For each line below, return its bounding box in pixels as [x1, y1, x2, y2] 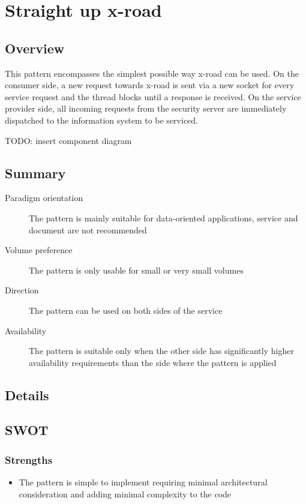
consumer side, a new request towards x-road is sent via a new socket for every [5, 79, 295, 91]
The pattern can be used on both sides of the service [29, 304, 223, 316]
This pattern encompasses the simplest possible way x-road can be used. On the [5, 67, 299, 79]
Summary [5, 163, 66, 182]
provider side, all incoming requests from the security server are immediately [5, 102, 287, 115]
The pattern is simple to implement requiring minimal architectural [19, 476, 268, 488]
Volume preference [5, 244, 73, 256]
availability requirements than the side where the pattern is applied [29, 356, 277, 368]
